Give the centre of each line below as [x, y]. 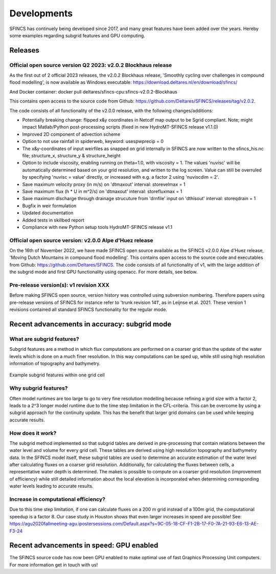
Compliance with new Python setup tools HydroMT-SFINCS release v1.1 [97, 227]
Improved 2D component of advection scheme [71, 134]
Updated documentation [48, 213]
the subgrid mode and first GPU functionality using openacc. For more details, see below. [103, 272]
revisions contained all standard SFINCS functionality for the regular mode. [88, 309]
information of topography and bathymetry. [55, 364]
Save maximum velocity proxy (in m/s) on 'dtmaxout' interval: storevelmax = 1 [104, 184]
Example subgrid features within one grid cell [57, 375]
